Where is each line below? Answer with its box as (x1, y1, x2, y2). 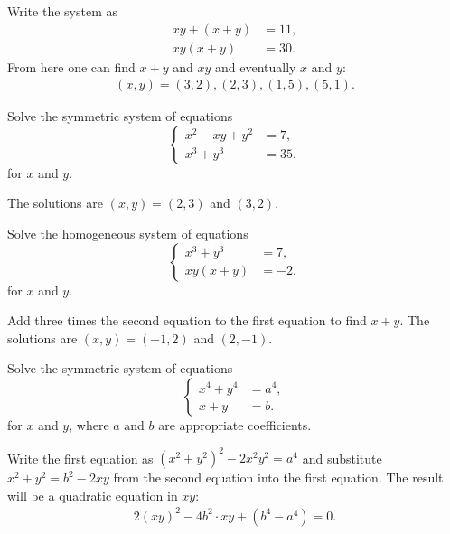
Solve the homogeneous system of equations (7, 224, 248, 243)
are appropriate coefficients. (158, 416, 312, 435)
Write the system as (7, 2, 117, 20)
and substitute (302, 448, 382, 467)
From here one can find (7, 57, 136, 76)
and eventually (214, 57, 296, 76)
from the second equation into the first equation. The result (113, 468, 444, 487)
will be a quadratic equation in (7, 485, 178, 504)
